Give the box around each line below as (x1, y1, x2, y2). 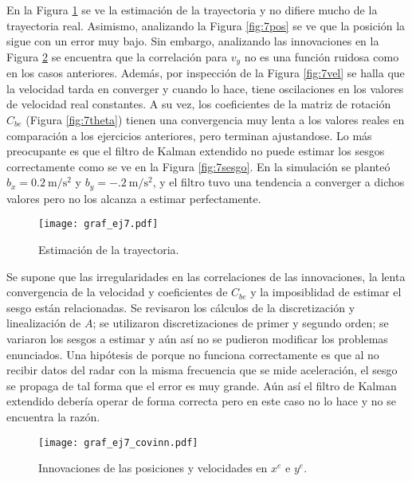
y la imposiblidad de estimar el (250, 284, 402, 300)
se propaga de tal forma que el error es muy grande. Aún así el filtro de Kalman (6, 377, 397, 393)
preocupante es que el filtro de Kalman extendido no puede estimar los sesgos (6, 143, 385, 159)
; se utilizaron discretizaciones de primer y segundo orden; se (92, 315, 389, 331)
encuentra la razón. (6, 409, 100, 425)
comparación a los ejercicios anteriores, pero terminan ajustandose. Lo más (6, 127, 372, 143)
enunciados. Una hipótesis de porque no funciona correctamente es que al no (6, 346, 379, 362)
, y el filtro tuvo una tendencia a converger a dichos (152, 174, 405, 190)
